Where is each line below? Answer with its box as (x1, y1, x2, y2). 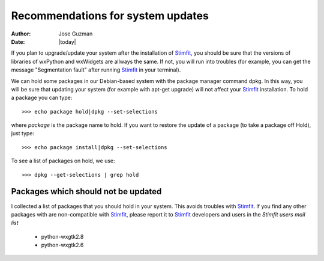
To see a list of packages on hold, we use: (11, 157, 115, 165)
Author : (11, 30, 31, 37)
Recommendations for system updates (11, 9, 209, 22)
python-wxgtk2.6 (41, 241, 84, 249)
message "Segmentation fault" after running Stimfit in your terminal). (11, 66, 181, 73)
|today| (58, 38, 76, 45)
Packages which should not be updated (11, 186, 162, 197)
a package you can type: (11, 94, 73, 102)
